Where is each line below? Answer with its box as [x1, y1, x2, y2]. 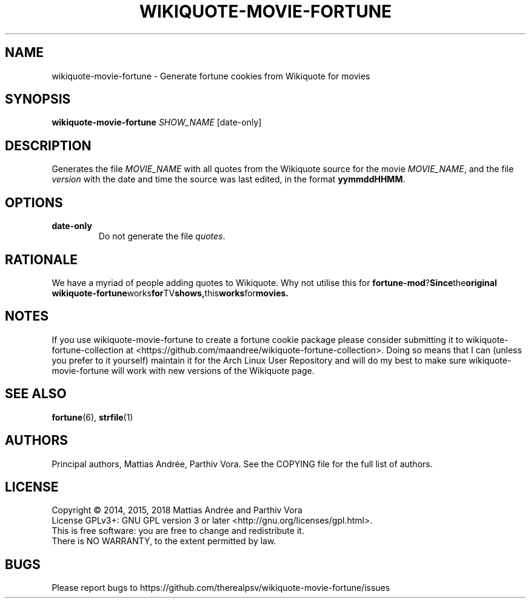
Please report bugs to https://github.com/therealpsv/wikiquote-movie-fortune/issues [52, 582, 390, 593]
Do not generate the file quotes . [98, 231, 225, 242]
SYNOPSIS [5, 92, 71, 107]
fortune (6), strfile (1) [52, 411, 133, 422]
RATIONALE [5, 252, 78, 267]
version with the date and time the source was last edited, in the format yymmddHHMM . [52, 174, 406, 185]
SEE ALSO [5, 386, 67, 402]
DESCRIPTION [5, 138, 92, 153]
